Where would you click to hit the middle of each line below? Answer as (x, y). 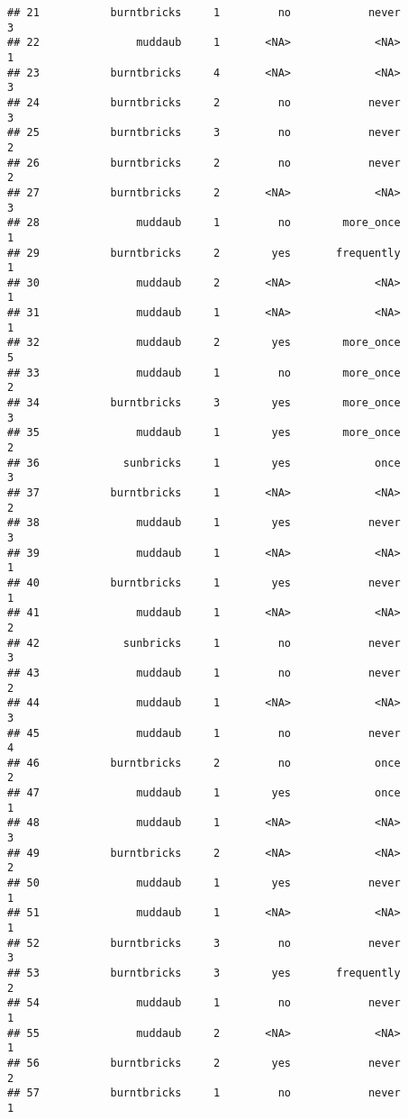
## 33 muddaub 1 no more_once (204, 373)
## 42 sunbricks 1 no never (204, 643)
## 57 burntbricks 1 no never (204, 1093)
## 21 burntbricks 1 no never (204, 13)
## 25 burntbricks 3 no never (204, 133)
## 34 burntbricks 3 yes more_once (204, 403)
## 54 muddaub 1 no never (204, 1003)
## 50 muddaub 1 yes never (204, 883)
